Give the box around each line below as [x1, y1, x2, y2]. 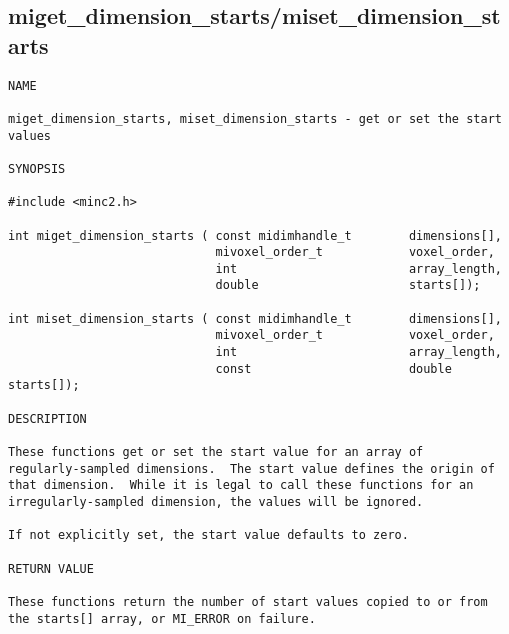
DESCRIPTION [8, 411, 87, 426]
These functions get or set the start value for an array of [8, 445, 424, 460]
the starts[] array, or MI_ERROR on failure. [8, 611, 316, 626]
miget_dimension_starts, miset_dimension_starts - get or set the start [8, 111, 502, 126]
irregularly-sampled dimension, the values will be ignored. [8, 495, 424, 509]
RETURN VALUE [8, 561, 94, 576]
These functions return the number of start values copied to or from [8, 594, 488, 609]
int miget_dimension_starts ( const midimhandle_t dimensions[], [8, 228, 502, 243]
